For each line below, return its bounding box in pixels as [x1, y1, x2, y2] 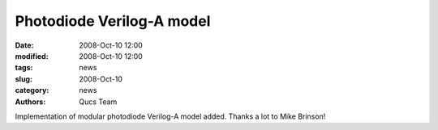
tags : [15, 63, 33, 73]
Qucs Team [79, 97, 118, 107]
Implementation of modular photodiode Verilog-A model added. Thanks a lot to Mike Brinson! [15, 111, 326, 121]
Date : [15, 40, 34, 50]
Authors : [15, 97, 46, 107]
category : [15, 86, 49, 95]
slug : [15, 73, 32, 84]
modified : [15, 51, 49, 61]
